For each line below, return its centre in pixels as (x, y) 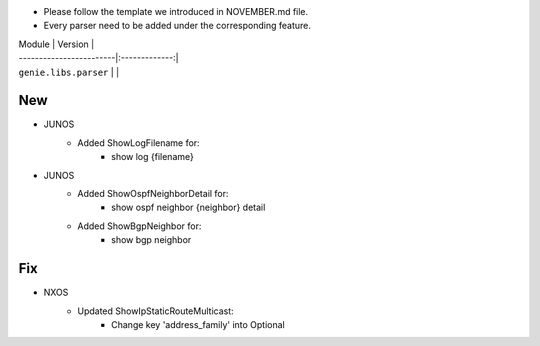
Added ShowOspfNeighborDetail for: (153, 194)
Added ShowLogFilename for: (138, 142)
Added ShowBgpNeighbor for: (139, 226)
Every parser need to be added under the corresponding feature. (177, 26)
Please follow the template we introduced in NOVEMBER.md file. (176, 11)
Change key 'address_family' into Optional (198, 324)
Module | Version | (56, 44)
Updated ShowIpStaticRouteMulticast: (155, 311)
